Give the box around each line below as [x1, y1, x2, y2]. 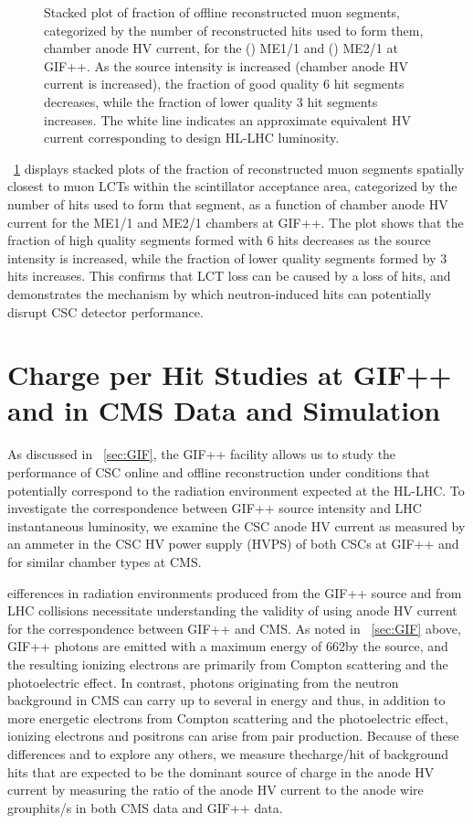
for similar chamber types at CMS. [7, 551, 202, 571]
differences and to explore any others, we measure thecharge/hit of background [7, 744, 449, 763]
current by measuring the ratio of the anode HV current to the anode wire [7, 780, 424, 799]
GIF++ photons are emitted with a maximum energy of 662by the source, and [7, 637, 448, 656]
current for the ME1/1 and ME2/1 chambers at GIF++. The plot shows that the [7, 212, 464, 231]
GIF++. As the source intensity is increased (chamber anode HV [44, 56, 408, 75]
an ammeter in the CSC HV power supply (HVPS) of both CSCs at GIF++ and [7, 534, 459, 553]
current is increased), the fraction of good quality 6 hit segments [44, 74, 405, 93]
